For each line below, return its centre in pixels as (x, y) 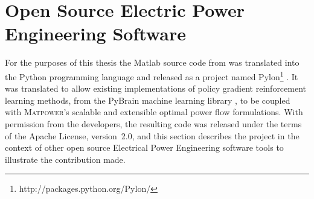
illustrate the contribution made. (65, 159)
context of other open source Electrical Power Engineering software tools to (144, 147)
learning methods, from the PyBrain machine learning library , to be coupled (148, 100)
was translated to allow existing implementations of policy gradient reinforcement (156, 88)
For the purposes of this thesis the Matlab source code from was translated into (152, 62)
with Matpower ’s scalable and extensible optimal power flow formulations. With (154, 112)
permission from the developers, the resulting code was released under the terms (153, 123)
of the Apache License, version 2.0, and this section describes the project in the (152, 135)
